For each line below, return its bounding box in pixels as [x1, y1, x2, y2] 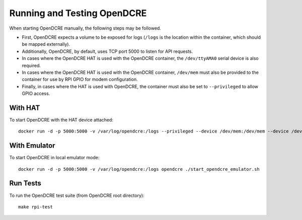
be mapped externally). [22, 41, 70, 47]
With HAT [9, 103, 40, 112]
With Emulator [9, 141, 55, 150]
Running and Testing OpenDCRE [9, 8, 147, 19]
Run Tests [9, 179, 41, 188]
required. [22, 62, 41, 68]
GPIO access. [22, 90, 50, 96]
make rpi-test [18, 204, 53, 209]
